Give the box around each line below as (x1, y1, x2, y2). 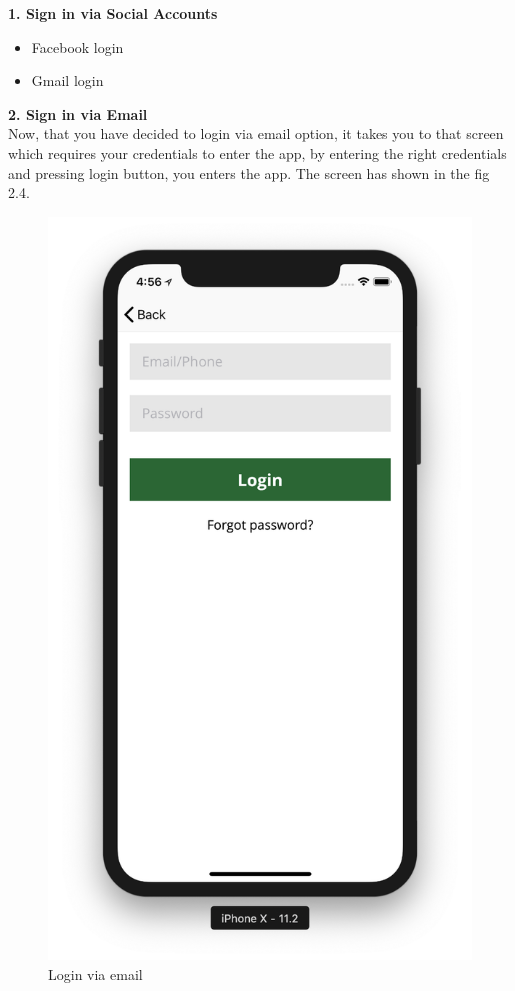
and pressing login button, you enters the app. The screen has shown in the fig (8, 162, 490, 183)
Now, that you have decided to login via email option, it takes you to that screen (8, 123, 504, 144)
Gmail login (31, 70, 104, 91)
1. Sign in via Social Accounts (8, 3, 218, 23)
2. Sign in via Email (8, 103, 148, 124)
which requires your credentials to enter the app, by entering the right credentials (8, 142, 507, 163)
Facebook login (31, 36, 124, 57)
